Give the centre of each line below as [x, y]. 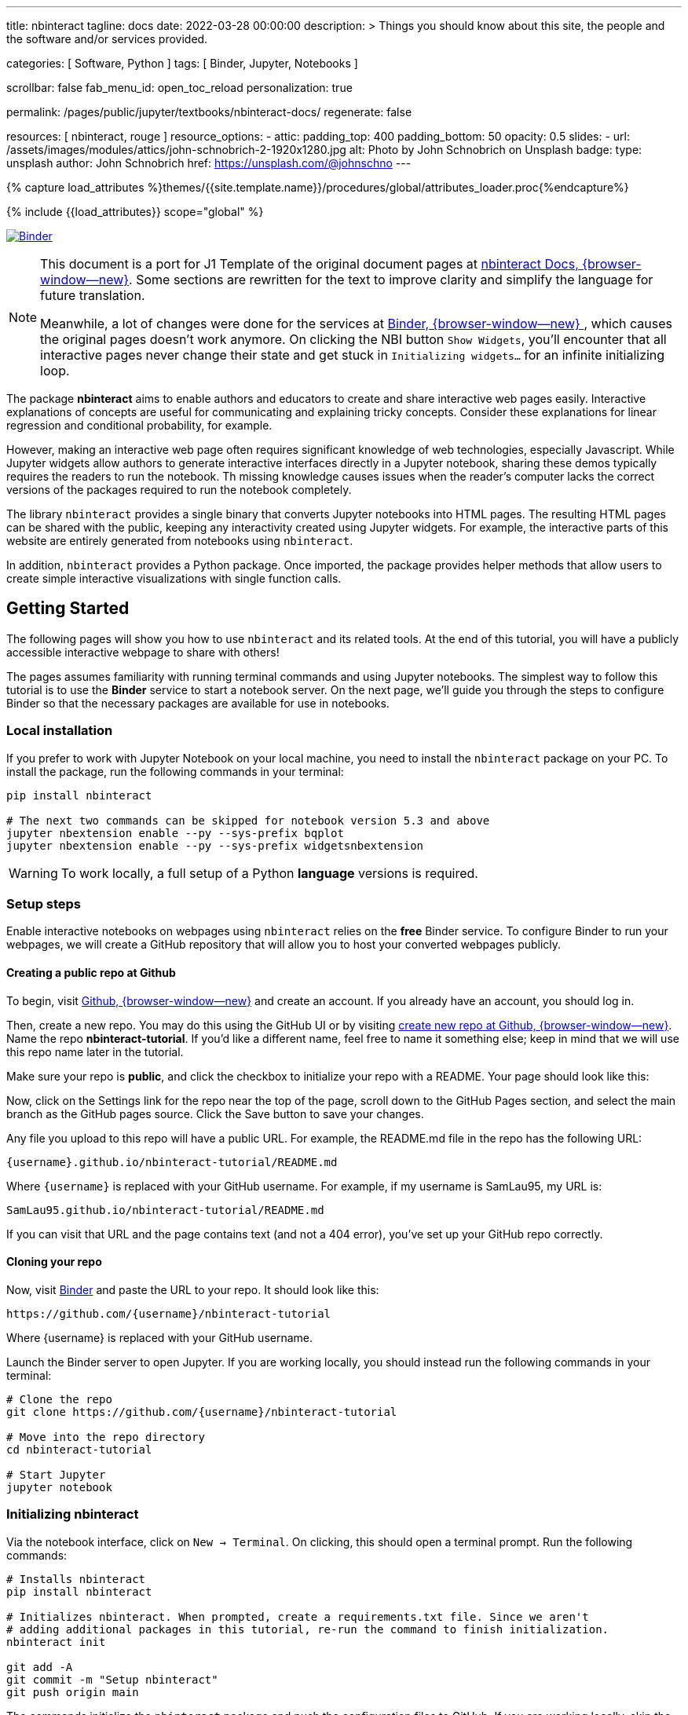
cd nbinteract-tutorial [79, 1449]
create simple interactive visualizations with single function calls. [174, 578]
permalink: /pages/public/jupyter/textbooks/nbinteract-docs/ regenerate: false [209, 112]
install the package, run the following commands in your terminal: [175, 771]
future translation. [93, 295]
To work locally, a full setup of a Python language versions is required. [269, 873]
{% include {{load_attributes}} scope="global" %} [135, 212]
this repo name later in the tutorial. [95, 1051]
